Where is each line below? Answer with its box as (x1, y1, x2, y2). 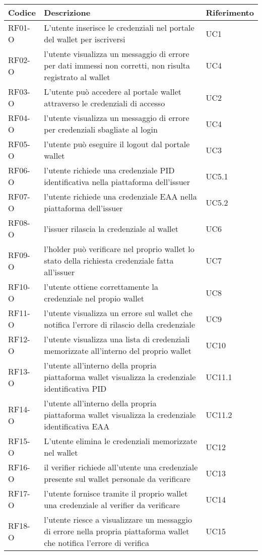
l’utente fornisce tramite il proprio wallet (44, 487, 188, 499)
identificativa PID (44, 383, 107, 394)
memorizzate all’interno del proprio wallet (44, 345, 191, 356)
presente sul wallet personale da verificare (44, 473, 190, 484)
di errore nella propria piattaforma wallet (44, 525, 189, 537)
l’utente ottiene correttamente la (44, 281, 159, 292)
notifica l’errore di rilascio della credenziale (44, 319, 195, 330)
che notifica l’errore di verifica (44, 537, 149, 548)
